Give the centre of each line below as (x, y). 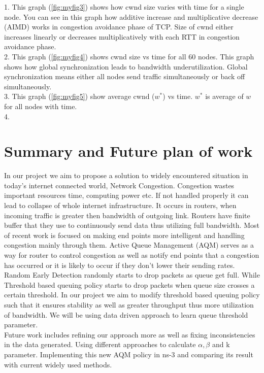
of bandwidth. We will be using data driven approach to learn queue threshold (126, 314)
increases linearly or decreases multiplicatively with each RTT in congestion (122, 36)
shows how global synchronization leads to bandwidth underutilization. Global (126, 66)
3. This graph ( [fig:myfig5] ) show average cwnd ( (79, 96)
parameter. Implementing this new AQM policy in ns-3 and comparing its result (129, 354)
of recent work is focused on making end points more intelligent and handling (124, 235)
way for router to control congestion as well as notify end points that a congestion (132, 255)
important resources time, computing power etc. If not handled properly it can (126, 195)
